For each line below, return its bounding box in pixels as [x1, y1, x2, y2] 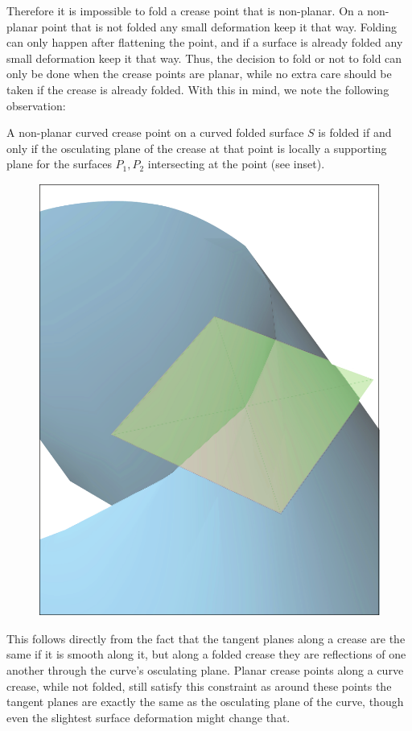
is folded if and [318, 124, 392, 141]
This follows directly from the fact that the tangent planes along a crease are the [6, 630, 406, 646]
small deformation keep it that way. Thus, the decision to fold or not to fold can [6, 49, 402, 66]
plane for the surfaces [6, 155, 112, 172]
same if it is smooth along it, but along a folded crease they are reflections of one [6, 646, 406, 663]
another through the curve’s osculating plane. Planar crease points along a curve [6, 662, 404, 679]
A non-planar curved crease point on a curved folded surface [6, 124, 304, 141]
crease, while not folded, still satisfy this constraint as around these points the [6, 677, 392, 694]
